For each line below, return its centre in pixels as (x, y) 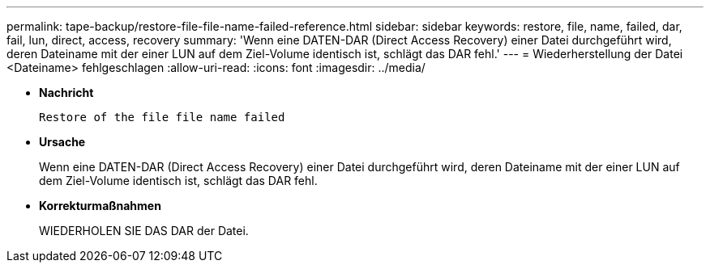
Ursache (62, 142)
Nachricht (66, 92)
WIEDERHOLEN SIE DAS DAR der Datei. (144, 231)
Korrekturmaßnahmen (100, 206)
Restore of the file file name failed (162, 117)
